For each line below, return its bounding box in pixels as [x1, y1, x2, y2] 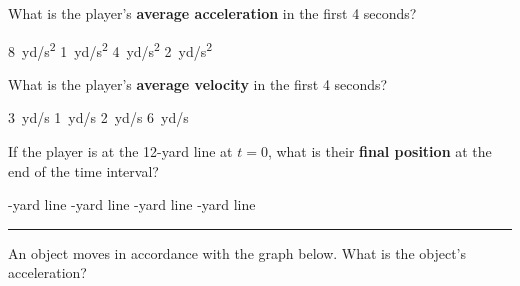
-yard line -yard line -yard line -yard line [8, 194, 256, 215]
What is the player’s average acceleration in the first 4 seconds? [8, 3, 417, 23]
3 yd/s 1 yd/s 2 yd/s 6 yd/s [8, 107, 189, 128]
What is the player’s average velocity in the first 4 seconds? [8, 73, 388, 94]
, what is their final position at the [267, 141, 492, 162]
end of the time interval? [8, 160, 159, 181]
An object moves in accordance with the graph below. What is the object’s [8, 242, 467, 263]
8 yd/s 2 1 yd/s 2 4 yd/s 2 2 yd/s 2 [8, 37, 213, 61]
